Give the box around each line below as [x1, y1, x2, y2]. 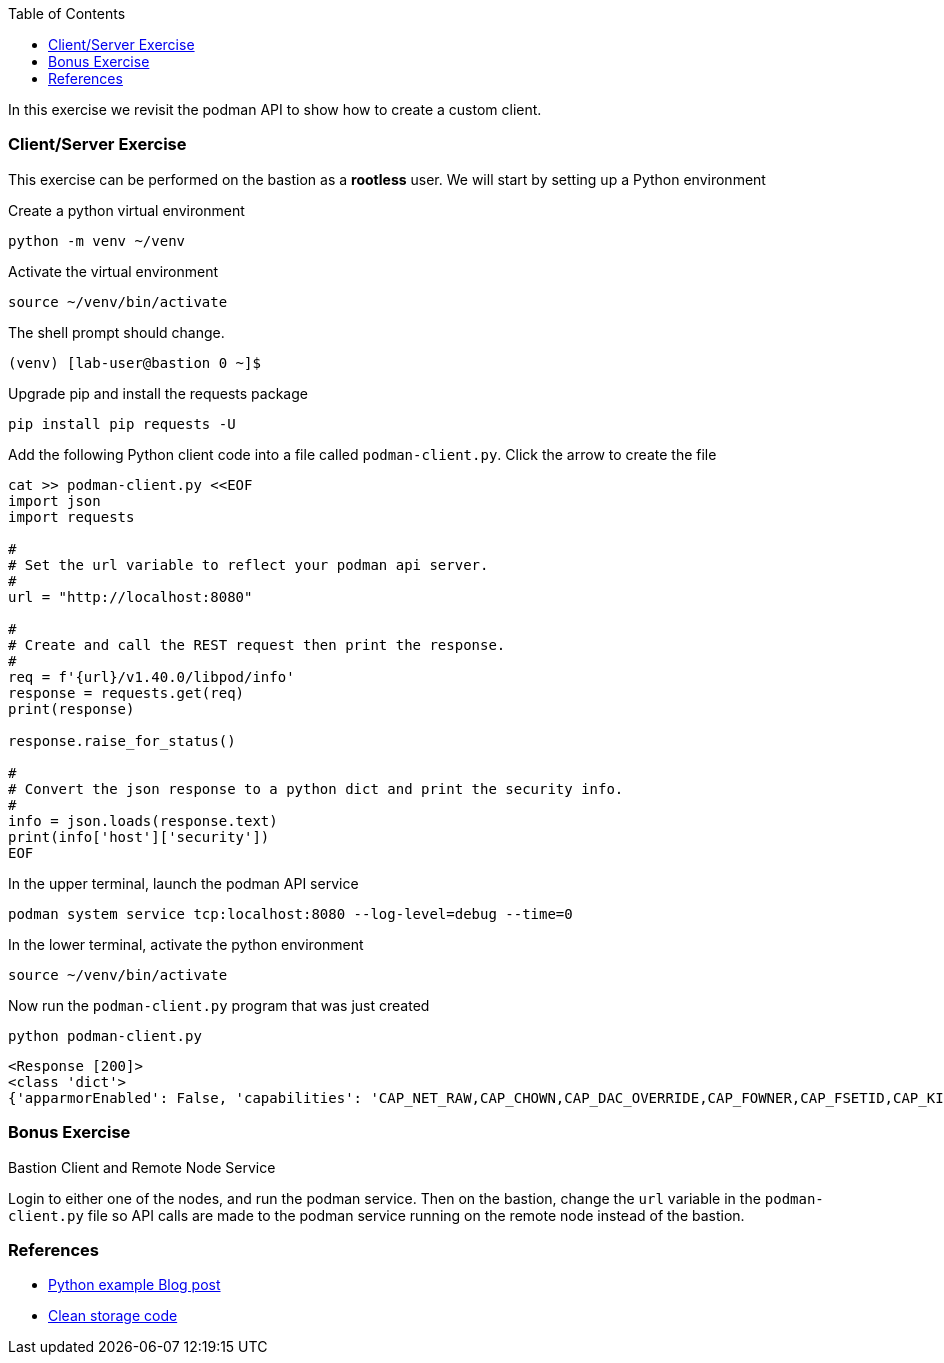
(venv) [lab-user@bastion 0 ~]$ [8, 354, 261, 371]
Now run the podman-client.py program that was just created [8, 996, 430, 1014]
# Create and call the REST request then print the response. [8, 636, 506, 653]
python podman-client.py [8, 1027, 202, 1044]
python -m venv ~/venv [8, 232, 186, 249]
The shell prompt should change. [8, 323, 225, 341]
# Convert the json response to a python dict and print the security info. [8, 780, 624, 797]
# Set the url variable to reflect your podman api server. [8, 556, 489, 573]
